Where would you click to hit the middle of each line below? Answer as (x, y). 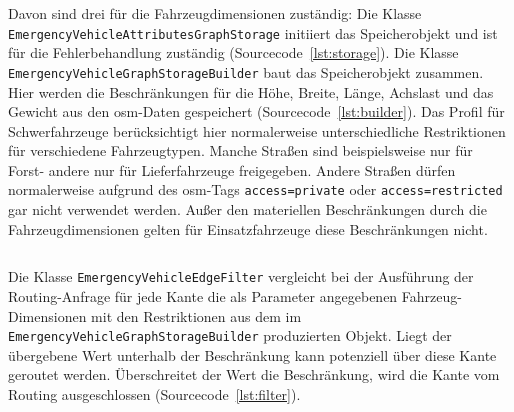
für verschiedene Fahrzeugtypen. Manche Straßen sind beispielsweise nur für (240, 150)
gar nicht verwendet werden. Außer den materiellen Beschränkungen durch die (247, 209)
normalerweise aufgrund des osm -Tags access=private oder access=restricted (255, 189)
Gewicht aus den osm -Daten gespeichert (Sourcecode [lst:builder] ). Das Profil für (256, 111)
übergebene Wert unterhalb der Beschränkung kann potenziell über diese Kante (252, 354)
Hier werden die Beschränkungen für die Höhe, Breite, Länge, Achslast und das (251, 91)
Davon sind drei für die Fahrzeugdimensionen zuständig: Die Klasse (215, 13)
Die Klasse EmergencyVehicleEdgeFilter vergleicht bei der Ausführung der (241, 276)
